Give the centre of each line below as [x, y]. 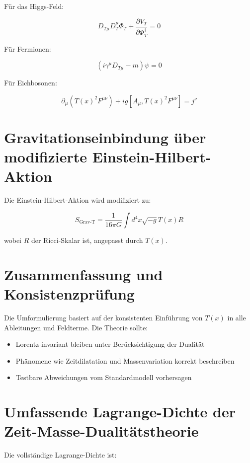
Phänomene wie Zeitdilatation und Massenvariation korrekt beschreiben [125, 360]
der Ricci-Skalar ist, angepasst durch [87, 240]
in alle [237, 317]
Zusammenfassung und [83, 274]
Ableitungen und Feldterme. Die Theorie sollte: [76, 327]
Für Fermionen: [28, 48]
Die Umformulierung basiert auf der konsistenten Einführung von [103, 317]
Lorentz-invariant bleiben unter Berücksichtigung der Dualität [110, 344]
